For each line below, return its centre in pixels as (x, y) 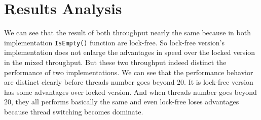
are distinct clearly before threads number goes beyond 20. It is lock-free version (129, 82)
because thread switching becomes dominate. (74, 111)
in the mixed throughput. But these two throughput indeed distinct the (115, 62)
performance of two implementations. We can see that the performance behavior (129, 72)
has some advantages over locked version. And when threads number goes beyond (130, 92)
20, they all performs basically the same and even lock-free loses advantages (122, 102)
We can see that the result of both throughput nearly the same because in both (127, 33)
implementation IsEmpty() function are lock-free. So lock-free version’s (114, 42)
